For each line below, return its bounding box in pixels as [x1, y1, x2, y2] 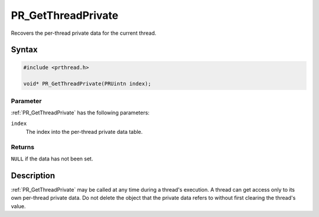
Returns [11, 143, 35, 151]
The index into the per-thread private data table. [25, 128, 143, 135]
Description [11, 170, 56, 180]
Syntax [11, 45, 38, 55]
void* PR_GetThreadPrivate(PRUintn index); [23, 80, 152, 87]
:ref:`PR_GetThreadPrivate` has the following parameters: [11, 109, 150, 116]
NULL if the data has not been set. [11, 155, 93, 162]
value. [11, 202, 26, 209]
